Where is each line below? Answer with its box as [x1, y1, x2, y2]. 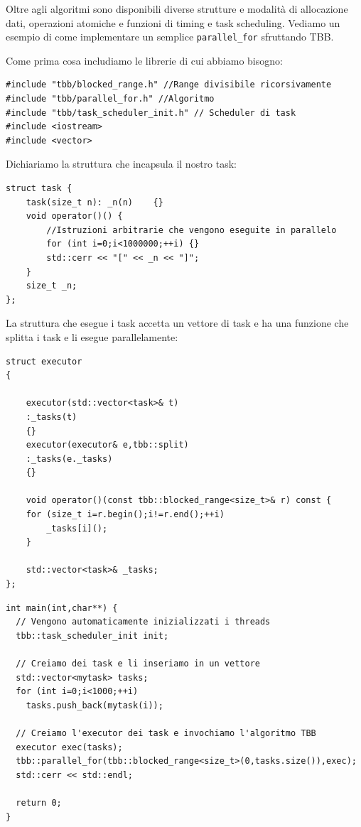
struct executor [6, 356, 82, 367]
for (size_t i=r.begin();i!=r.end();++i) [26, 509, 225, 520]
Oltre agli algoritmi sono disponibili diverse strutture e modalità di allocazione [6, 1, 348, 16]
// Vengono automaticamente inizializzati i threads [16, 617, 271, 627]
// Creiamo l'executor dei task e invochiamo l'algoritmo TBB [16, 728, 316, 738]
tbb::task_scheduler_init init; [16, 630, 169, 641]
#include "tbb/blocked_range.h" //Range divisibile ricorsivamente [6, 80, 332, 90]
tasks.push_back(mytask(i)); [26, 700, 163, 710]
